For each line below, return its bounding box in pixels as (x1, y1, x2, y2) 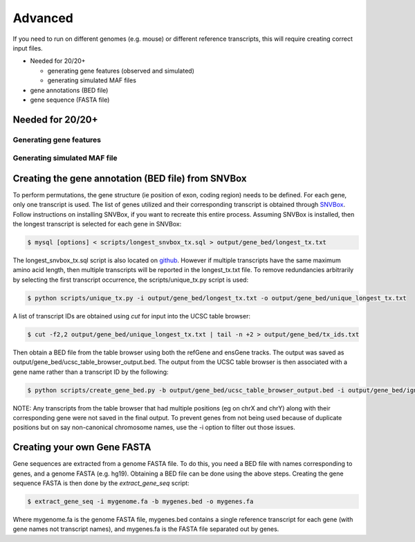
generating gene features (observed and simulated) (47, 66, 195, 75)
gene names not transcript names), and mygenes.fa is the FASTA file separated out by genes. (12, 525, 279, 533)
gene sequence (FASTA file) (30, 96, 110, 104)
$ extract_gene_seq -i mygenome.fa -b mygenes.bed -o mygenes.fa (27, 498, 254, 505)
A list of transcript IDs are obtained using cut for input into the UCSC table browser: (12, 311, 250, 320)
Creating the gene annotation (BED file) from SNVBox (12, 172, 247, 184)
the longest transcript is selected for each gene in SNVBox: (12, 220, 182, 228)
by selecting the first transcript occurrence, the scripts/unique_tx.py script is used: (12, 275, 249, 284)
